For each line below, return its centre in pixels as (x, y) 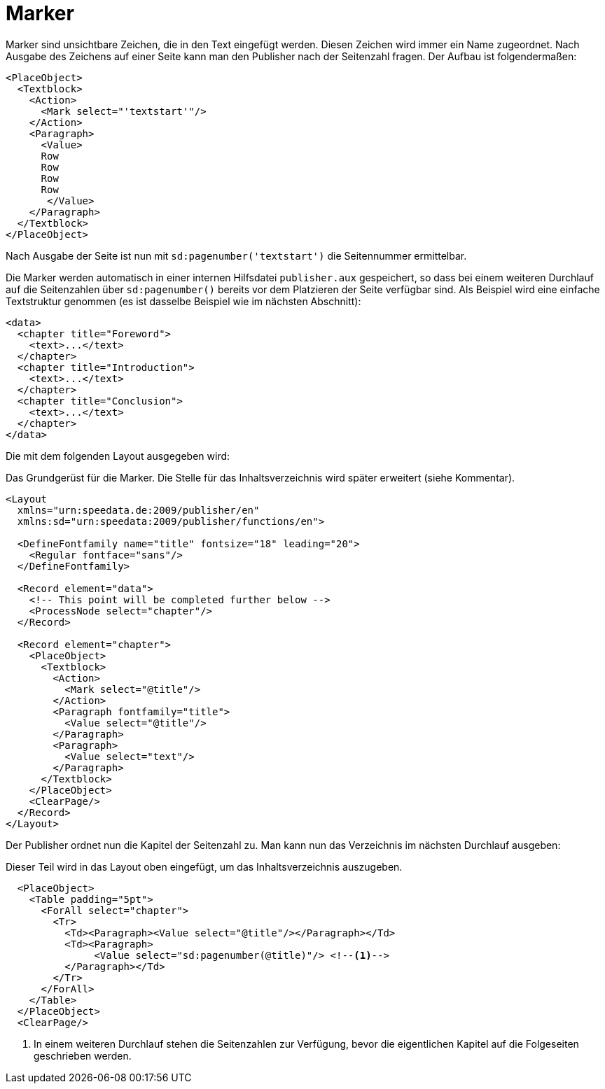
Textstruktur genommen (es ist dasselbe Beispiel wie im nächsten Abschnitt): (183, 301)
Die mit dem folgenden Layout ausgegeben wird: (118, 456)
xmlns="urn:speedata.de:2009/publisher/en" (138, 510)
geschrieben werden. (83, 1055)
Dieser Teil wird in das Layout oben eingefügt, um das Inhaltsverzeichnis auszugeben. (204, 866)
